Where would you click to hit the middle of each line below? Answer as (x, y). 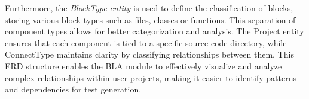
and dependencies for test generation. (73, 89)
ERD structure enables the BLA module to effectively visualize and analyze (143, 66)
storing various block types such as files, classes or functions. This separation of (150, 19)
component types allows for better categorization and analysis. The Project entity (154, 31)
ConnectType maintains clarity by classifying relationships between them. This (149, 54)
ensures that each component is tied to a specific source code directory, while (146, 42)
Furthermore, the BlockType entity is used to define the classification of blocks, (149, 8)
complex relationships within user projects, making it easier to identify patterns (151, 77)
